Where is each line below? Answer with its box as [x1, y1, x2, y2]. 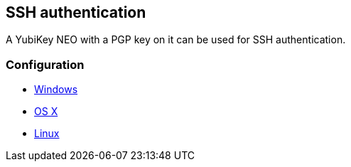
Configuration [6, 57, 85, 72]
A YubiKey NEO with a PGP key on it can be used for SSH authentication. [6, 33, 346, 46]
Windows [34, 83, 78, 96]
